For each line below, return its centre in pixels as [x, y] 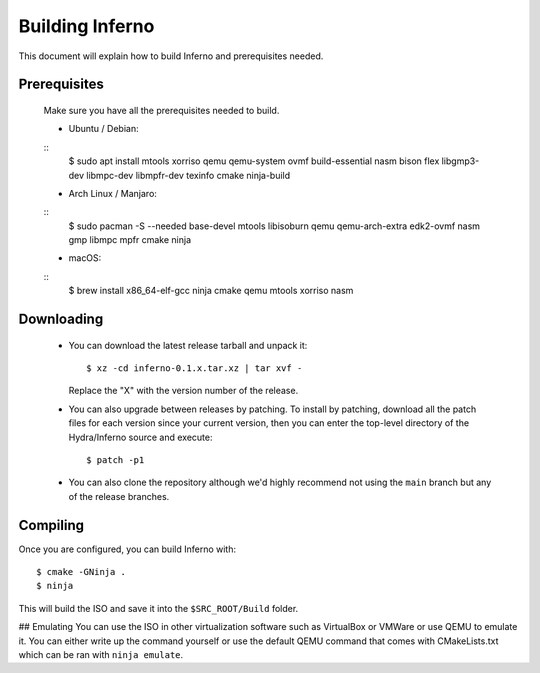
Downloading [61, 319]
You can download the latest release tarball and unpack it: [188, 345]
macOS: [85, 258]
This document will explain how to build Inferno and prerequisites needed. [171, 56]
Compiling [51, 525]
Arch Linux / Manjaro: [112, 193]
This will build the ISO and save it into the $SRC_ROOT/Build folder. [158, 608]
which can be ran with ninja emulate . [101, 655]
